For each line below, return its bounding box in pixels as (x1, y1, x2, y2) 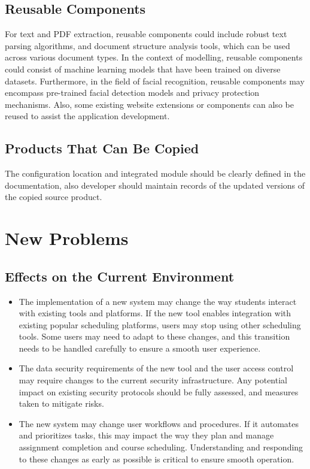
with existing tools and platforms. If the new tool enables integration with (19, 307, 291, 319)
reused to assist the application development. (5, 110, 170, 122)
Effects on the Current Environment (5, 267, 235, 285)
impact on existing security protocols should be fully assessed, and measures (19, 385, 299, 398)
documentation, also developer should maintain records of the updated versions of (5, 178, 305, 191)
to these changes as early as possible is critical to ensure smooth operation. (19, 452, 294, 465)
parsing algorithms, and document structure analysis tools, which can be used (5, 39, 290, 52)
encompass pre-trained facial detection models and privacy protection (5, 86, 260, 99)
